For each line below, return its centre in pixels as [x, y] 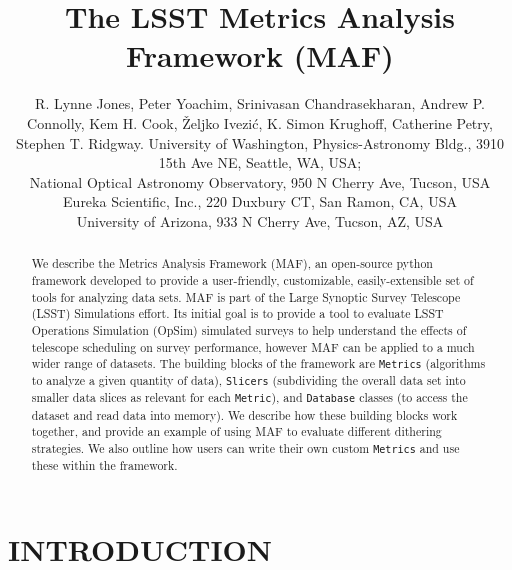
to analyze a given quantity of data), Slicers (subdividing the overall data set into [248, 380]
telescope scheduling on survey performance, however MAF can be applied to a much [253, 346]
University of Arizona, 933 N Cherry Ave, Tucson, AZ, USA [260, 220]
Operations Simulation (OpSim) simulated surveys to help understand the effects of [249, 329]
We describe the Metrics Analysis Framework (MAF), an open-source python [232, 263]
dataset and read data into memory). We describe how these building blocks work [244, 414]
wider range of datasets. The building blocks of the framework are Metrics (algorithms [258, 363]
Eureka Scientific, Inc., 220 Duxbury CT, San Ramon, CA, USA [260, 201]
